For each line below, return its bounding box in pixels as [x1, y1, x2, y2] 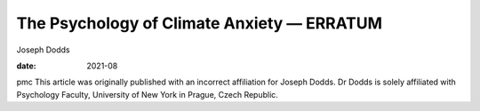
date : [16, 60, 36, 71]
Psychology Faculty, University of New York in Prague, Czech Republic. [16, 89, 279, 99]
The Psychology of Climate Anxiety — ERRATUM [16, 13, 382, 33]
